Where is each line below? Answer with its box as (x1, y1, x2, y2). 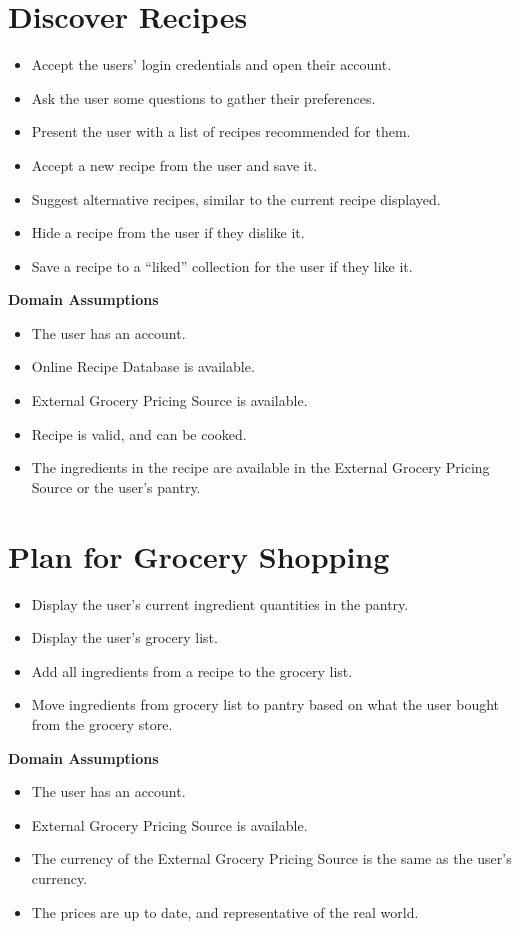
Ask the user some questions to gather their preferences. (31, 87, 376, 108)
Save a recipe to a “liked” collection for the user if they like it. (31, 255, 413, 276)
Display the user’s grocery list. (31, 627, 218, 648)
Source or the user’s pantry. (31, 476, 201, 497)
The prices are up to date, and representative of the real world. (31, 901, 419, 922)
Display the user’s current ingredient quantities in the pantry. (31, 593, 409, 614)
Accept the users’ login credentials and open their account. (31, 54, 392, 75)
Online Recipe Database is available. (31, 356, 255, 377)
